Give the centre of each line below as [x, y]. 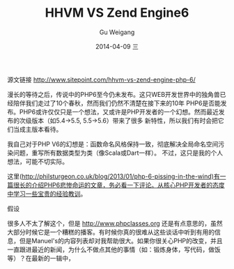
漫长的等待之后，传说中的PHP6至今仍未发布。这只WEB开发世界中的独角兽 [114, 94]
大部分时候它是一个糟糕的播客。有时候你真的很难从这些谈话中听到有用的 [111, 232]
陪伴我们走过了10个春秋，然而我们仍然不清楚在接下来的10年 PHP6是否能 [117, 103]
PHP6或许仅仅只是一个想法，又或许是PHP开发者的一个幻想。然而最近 [119, 112]
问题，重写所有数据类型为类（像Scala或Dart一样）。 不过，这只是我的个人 [118, 153]
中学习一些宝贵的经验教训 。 [47, 194]
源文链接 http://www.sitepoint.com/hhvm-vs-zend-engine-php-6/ [102, 79]
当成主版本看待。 [38, 129]
